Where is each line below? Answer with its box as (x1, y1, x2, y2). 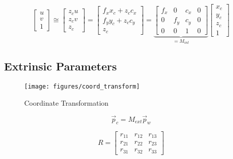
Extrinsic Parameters (4, 58, 117, 74)
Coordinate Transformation (24, 97, 109, 108)
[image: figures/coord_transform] (24, 83, 140, 91)
